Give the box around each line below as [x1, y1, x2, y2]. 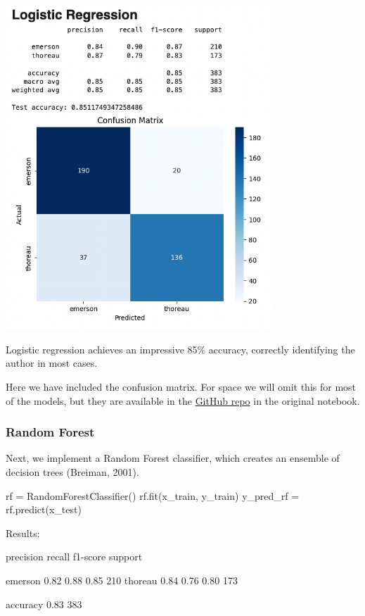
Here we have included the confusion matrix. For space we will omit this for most [6, 379, 357, 394]
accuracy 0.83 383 [6, 596, 82, 611]
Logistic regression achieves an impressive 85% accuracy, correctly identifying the [6, 341, 355, 356]
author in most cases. [6, 356, 98, 370]
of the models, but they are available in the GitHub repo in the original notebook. [6, 393, 360, 408]
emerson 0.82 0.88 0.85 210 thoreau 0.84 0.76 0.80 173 [6, 573, 238, 588]
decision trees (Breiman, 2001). [6, 465, 139, 479]
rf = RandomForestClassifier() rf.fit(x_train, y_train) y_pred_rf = [6, 488, 300, 503]
